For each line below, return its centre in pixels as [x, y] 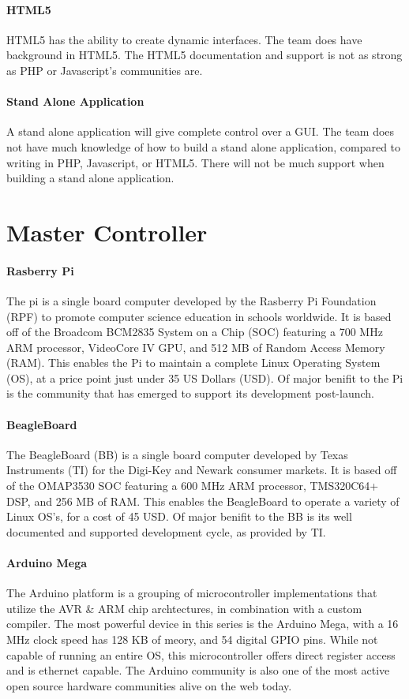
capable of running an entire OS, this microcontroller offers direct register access [201, 654]
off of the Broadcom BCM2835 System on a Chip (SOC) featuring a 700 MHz [195, 332]
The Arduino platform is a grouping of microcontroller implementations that [192, 593]
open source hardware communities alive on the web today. [149, 685]
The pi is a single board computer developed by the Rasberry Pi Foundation [191, 300]
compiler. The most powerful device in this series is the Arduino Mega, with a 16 [203, 624]
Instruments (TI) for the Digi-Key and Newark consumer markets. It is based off [202, 470]
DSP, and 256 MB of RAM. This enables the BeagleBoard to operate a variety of [203, 501]
